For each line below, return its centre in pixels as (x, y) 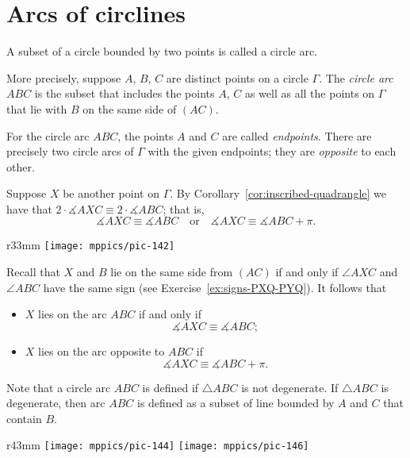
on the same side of (130, 108)
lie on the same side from (172, 272)
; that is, (184, 208)
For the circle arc (48, 135)
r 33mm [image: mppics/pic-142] (91, 245)
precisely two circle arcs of (70, 151)
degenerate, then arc (56, 403)
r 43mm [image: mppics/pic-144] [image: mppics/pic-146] (158, 445)
